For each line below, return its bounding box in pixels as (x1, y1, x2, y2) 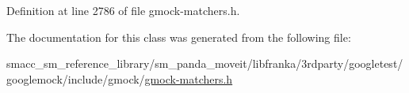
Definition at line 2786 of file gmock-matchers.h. (6, 2, 240, 18)
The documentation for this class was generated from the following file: (6, 28, 351, 45)
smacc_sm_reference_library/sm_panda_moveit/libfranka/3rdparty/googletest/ (6, 55, 403, 72)
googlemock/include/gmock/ (6, 70, 145, 87)
